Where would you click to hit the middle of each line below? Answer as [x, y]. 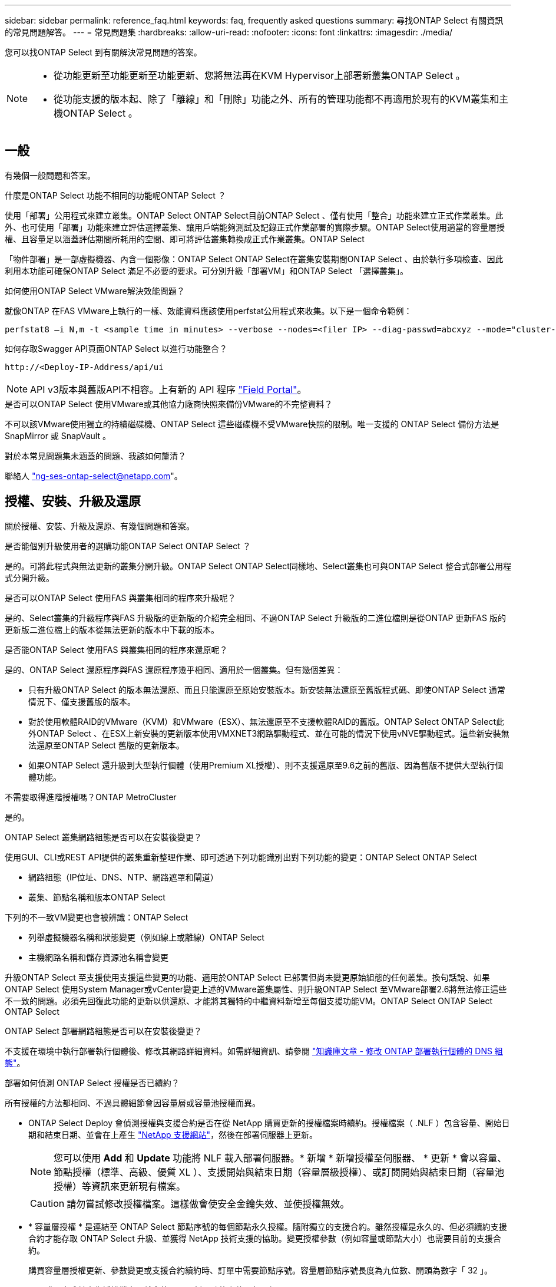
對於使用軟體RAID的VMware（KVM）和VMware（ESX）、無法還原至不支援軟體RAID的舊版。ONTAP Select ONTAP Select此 [266, 721]
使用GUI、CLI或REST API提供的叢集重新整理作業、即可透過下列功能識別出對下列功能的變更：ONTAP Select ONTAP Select [241, 857]
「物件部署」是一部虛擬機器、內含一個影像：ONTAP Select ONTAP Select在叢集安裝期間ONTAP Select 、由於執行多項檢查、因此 [254, 259]
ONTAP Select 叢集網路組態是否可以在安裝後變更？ [103, 837]
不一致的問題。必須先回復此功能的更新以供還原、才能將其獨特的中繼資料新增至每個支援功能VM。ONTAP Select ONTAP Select [249, 1001]
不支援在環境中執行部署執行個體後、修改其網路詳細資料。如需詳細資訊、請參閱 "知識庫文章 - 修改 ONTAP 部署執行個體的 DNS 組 [254, 1051]
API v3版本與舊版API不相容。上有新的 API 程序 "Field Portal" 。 [168, 389]
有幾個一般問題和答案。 [50, 175]
